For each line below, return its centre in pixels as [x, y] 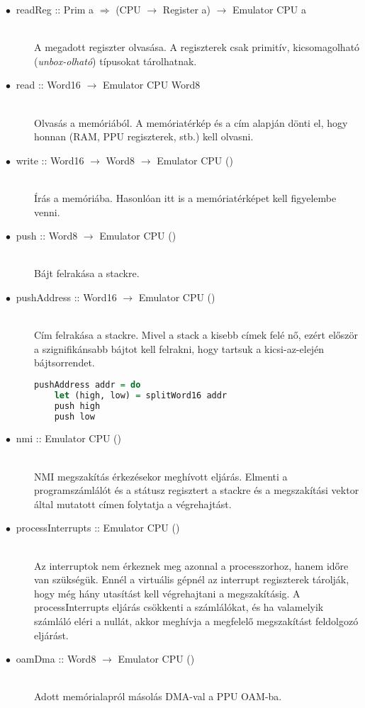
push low [74, 416]
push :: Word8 [47, 236]
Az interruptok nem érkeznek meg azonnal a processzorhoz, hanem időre [191, 565]
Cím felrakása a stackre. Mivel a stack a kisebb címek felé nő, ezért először [196, 335]
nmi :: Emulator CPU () [68, 438]
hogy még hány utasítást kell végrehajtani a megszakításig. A [167, 593]
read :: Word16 [48, 85]
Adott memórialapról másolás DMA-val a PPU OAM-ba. [158, 696]
